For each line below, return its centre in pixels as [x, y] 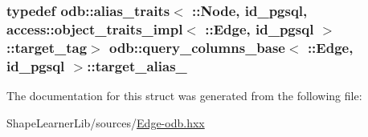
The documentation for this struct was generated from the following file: [184, 95]
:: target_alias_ [137, 65]
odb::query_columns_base [197, 47]
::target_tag [47, 47]
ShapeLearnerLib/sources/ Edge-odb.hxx [106, 122]
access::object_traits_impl [95, 28]
